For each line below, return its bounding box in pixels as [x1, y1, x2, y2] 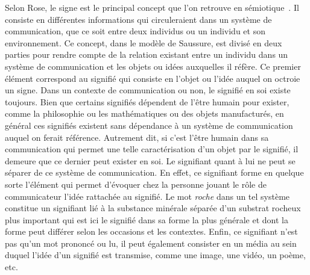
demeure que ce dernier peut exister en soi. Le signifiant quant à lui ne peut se [5, 154, 296, 167]
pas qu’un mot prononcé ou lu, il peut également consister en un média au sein [5, 236, 297, 249]
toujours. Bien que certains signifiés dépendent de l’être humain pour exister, [5, 95, 289, 108]
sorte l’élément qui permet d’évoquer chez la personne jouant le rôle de [5, 178, 267, 190]
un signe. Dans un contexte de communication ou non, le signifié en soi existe [5, 84, 291, 96]
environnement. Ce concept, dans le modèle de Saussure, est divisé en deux [5, 36, 282, 49]
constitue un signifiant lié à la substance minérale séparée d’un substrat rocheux [5, 202, 301, 214]
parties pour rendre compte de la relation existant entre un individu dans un [5, 48, 288, 61]
